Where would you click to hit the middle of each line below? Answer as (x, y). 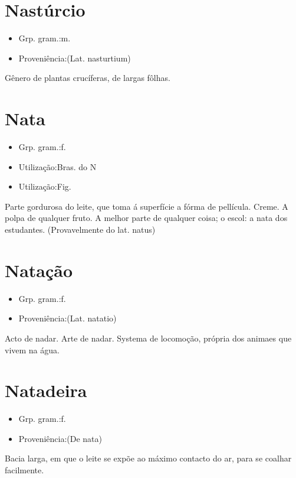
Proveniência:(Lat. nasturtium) (75, 58)
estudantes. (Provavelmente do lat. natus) (80, 229)
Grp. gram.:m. (45, 38)
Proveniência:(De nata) (60, 438)
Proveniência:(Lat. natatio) (68, 318)
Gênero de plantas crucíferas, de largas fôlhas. (88, 78)
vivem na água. (32, 349)
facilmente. (24, 470)
